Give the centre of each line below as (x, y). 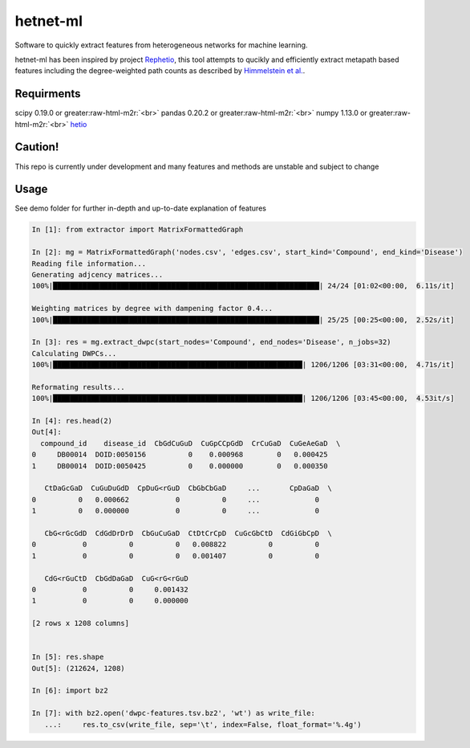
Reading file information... (89, 264)
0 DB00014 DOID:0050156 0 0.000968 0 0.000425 (180, 455)
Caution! (37, 147)
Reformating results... (79, 387)
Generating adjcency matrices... (97, 274)
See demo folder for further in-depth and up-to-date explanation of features (140, 208)
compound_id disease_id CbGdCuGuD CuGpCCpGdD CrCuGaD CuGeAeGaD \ (190, 443)
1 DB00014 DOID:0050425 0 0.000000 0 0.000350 (180, 466)
